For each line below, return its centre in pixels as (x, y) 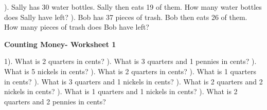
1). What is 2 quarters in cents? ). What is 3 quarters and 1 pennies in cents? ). (130, 61)
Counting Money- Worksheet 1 (60, 44)
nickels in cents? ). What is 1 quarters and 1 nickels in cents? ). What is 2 (121, 91)
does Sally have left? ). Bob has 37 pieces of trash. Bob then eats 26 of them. (126, 17)
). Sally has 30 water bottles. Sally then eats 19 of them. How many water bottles (133, 7)
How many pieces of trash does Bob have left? (77, 27)
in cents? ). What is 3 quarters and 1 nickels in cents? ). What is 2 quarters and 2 (133, 81)
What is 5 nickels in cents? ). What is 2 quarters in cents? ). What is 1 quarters (130, 71)
